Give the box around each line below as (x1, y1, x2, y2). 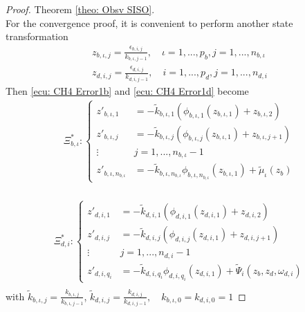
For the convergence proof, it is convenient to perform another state (6, 15, 293, 30)
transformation (6, 29, 68, 44)
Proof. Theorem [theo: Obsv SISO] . (6, 2, 155, 16)
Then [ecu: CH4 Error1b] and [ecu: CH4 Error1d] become (6, 83, 249, 98)
